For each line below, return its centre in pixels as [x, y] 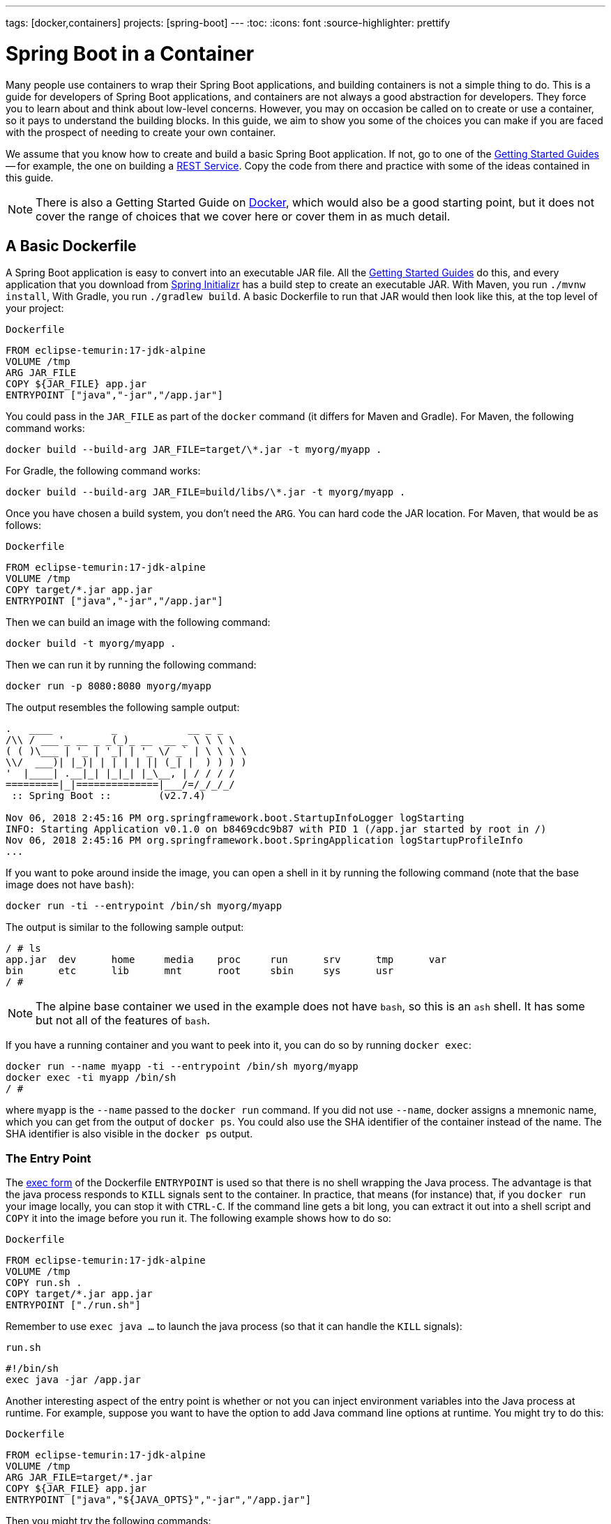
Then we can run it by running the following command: [131, 665]
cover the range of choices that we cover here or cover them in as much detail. [243, 216]
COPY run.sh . [44, 1283]
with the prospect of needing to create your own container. [141, 132]
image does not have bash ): [70, 885]
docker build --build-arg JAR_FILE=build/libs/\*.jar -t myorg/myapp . [206, 492]
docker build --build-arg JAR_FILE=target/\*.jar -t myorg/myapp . [194, 450]
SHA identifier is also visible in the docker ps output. [129, 1134]
